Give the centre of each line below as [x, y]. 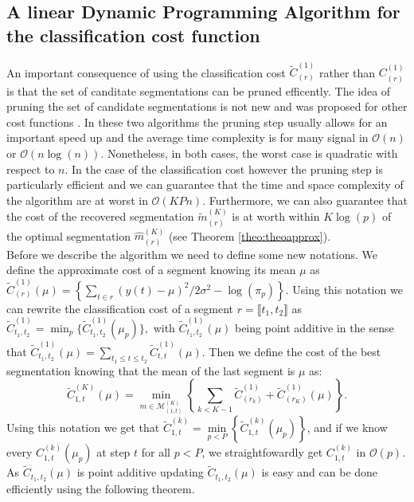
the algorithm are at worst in [77, 200]
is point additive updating [140, 472]
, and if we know [347, 427]
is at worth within [276, 216]
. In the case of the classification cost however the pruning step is [224, 169]
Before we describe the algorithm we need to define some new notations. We [192, 254]
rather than [347, 72]
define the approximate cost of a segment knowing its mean [151, 270]
